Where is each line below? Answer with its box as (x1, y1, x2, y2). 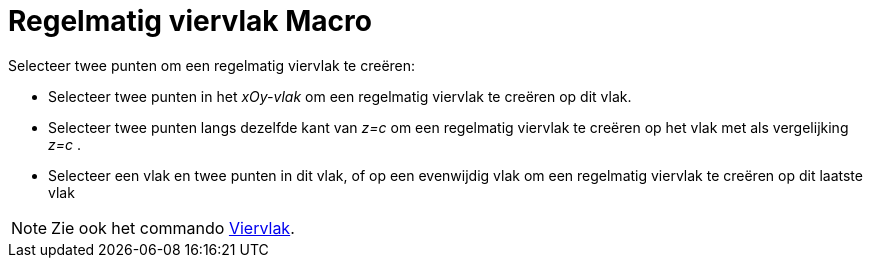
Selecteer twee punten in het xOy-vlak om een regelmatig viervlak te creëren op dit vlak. (48, 87, 632, 105)
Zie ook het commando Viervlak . (51, 217, 295, 238)
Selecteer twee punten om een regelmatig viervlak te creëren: (8, 56, 416, 74)
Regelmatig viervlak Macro (8, 4, 372, 38)
